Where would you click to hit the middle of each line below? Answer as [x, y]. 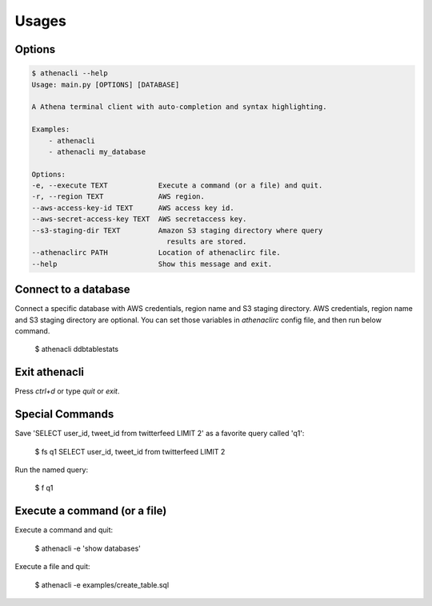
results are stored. [207, 242]
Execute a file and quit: [53, 567]
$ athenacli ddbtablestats [77, 349]
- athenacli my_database [97, 151]
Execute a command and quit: [64, 530]
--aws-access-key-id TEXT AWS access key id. [133, 208]
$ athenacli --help [70, 73]
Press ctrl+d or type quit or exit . [67, 391]
